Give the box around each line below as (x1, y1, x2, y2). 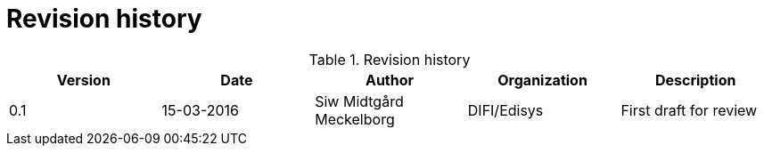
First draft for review (620, 101, 758, 119)
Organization (497, 70, 587, 89)
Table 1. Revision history (308, 50, 471, 68)
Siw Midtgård (315, 92, 404, 110)
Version (56, 70, 111, 89)
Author (365, 70, 415, 89)
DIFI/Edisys (467, 101, 544, 119)
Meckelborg (315, 109, 395, 128)
